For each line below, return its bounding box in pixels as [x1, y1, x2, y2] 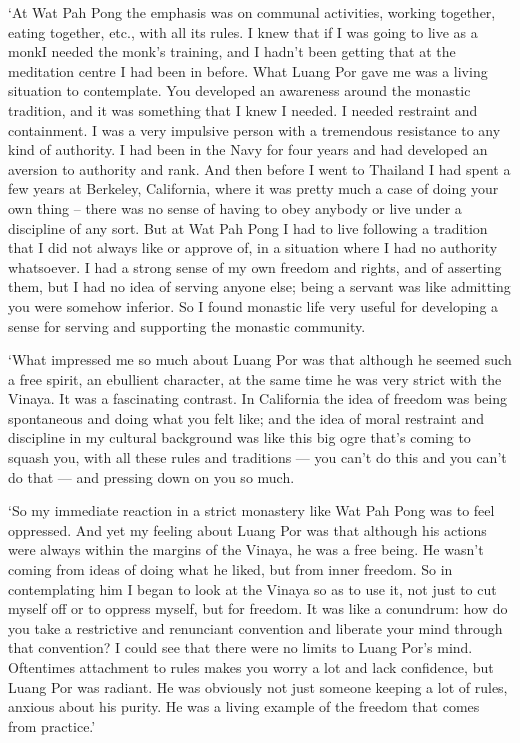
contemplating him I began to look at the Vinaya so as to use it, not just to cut [8, 578, 497, 599]
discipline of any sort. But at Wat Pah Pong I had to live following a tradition [8, 217, 488, 238]
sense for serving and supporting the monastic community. [8, 315, 366, 336]
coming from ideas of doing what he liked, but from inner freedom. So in [8, 559, 453, 580]
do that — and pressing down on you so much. [8, 466, 295, 487]
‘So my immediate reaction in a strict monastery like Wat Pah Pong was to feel [8, 500, 495, 521]
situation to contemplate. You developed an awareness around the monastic [8, 80, 471, 101]
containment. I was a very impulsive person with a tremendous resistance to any [8, 119, 501, 140]
